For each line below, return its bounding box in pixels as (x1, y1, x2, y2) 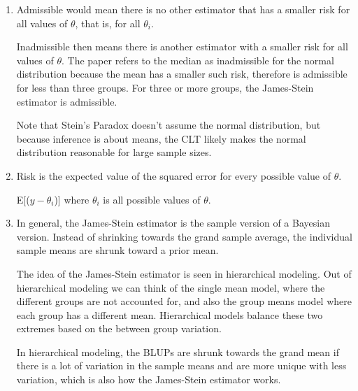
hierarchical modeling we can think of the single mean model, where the (16, 280, 325, 294)
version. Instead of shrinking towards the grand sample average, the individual (16, 229, 352, 243)
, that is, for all (75, 15, 141, 30)
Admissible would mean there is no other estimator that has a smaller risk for (16, 2, 350, 16)
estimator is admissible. (16, 94, 117, 108)
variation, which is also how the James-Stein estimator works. (16, 372, 281, 387)
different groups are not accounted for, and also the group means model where (16, 294, 352, 308)
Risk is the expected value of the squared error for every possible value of (16, 168, 331, 183)
